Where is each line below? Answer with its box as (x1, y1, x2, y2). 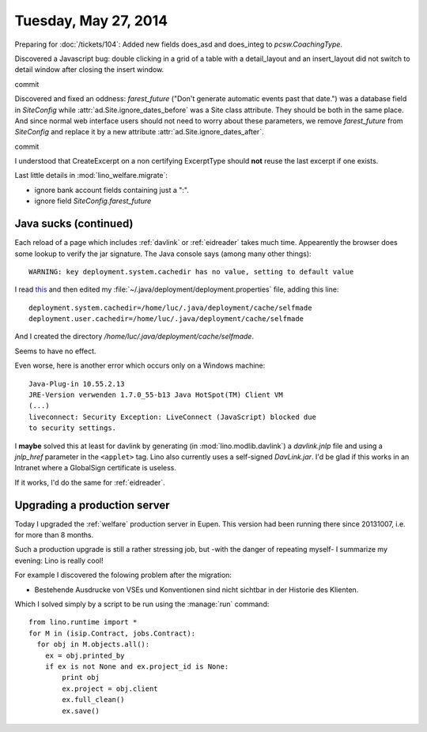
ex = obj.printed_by (44, 651, 125, 660)
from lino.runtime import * (28, 617, 138, 627)
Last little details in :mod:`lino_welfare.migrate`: (14, 171, 168, 180)
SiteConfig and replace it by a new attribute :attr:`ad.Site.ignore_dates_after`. (14, 127, 264, 137)
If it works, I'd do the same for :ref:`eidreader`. (14, 477, 165, 487)
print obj (62, 673, 100, 682)
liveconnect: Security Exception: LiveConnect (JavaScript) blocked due (28, 412, 316, 421)
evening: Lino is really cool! (14, 556, 104, 565)
